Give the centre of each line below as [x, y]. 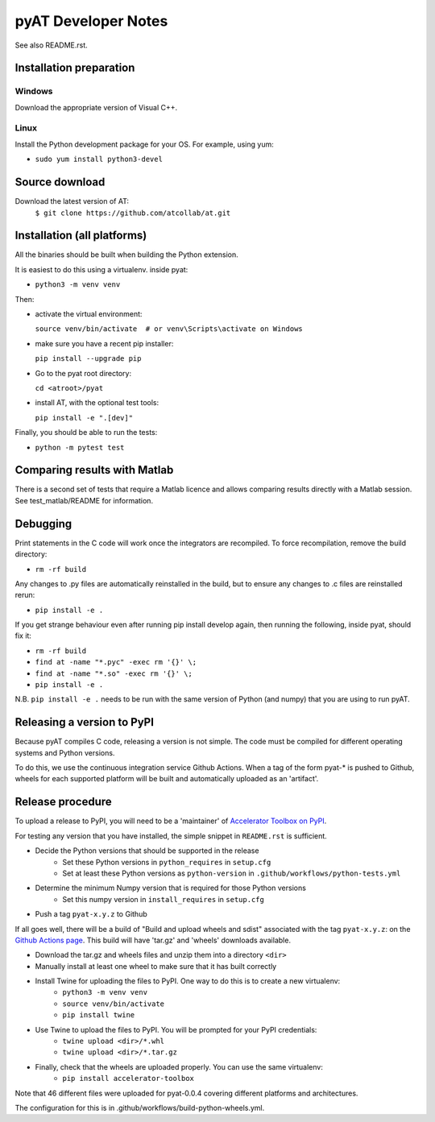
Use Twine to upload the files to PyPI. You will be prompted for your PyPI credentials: [176, 1029]
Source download [60, 182]
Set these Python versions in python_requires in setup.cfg [167, 862]
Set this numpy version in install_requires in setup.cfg [164, 899]
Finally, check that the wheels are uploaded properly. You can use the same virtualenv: [179, 1066]
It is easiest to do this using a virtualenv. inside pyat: [101, 269]
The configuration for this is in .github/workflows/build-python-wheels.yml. [140, 1108]
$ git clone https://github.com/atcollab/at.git [133, 213]
